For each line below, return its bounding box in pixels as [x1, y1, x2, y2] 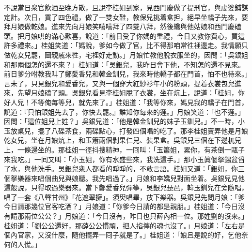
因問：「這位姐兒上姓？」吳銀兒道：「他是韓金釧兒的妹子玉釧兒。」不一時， [4, 116, 238, 126]
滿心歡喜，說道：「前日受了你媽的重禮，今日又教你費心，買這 [51, 30, 245, 41]
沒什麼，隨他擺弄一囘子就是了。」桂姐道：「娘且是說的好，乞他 [44, 230, 241, 240]
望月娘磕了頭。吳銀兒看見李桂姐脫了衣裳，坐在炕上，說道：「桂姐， [24, 88, 238, 98]
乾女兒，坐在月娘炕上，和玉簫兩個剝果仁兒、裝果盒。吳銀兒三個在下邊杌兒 [4, 135, 241, 145]
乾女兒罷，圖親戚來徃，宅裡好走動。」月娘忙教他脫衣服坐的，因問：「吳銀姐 [10, 49, 248, 59]
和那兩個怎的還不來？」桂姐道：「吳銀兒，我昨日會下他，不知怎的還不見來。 [4, 59, 245, 69]
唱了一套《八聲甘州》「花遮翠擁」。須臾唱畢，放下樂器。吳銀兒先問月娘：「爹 [4, 192, 245, 202]
